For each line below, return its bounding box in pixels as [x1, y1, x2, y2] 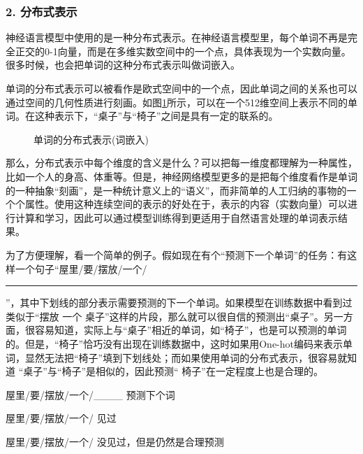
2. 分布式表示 [6, 2, 77, 20]
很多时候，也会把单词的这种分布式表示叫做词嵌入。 [6, 57, 240, 72]
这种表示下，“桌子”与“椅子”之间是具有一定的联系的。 [34, 108, 279, 123]
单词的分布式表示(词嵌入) [34, 132, 149, 146]
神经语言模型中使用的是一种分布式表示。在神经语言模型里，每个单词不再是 [6, 30, 348, 45]
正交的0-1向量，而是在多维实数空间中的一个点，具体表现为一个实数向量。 [15, 43, 351, 58]
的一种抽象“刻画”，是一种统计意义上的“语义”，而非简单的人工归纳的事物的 [6, 183, 347, 197]
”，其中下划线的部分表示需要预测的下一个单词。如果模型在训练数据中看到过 [6, 295, 353, 310]
